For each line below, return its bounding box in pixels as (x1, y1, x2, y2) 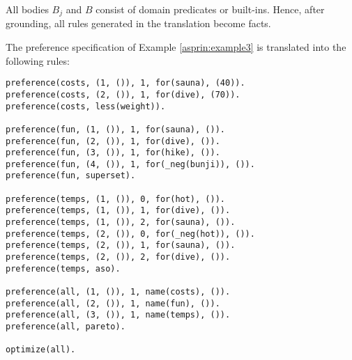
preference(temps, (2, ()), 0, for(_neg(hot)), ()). (6, 228, 255, 239)
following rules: (6, 53, 70, 68)
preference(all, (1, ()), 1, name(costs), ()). (6, 287, 231, 297)
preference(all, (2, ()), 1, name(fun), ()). (6, 298, 220, 308)
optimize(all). (6, 345, 76, 355)
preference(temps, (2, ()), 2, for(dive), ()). (6, 252, 231, 263)
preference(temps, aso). (6, 263, 121, 274)
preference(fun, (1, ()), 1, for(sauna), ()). (6, 124, 225, 134)
